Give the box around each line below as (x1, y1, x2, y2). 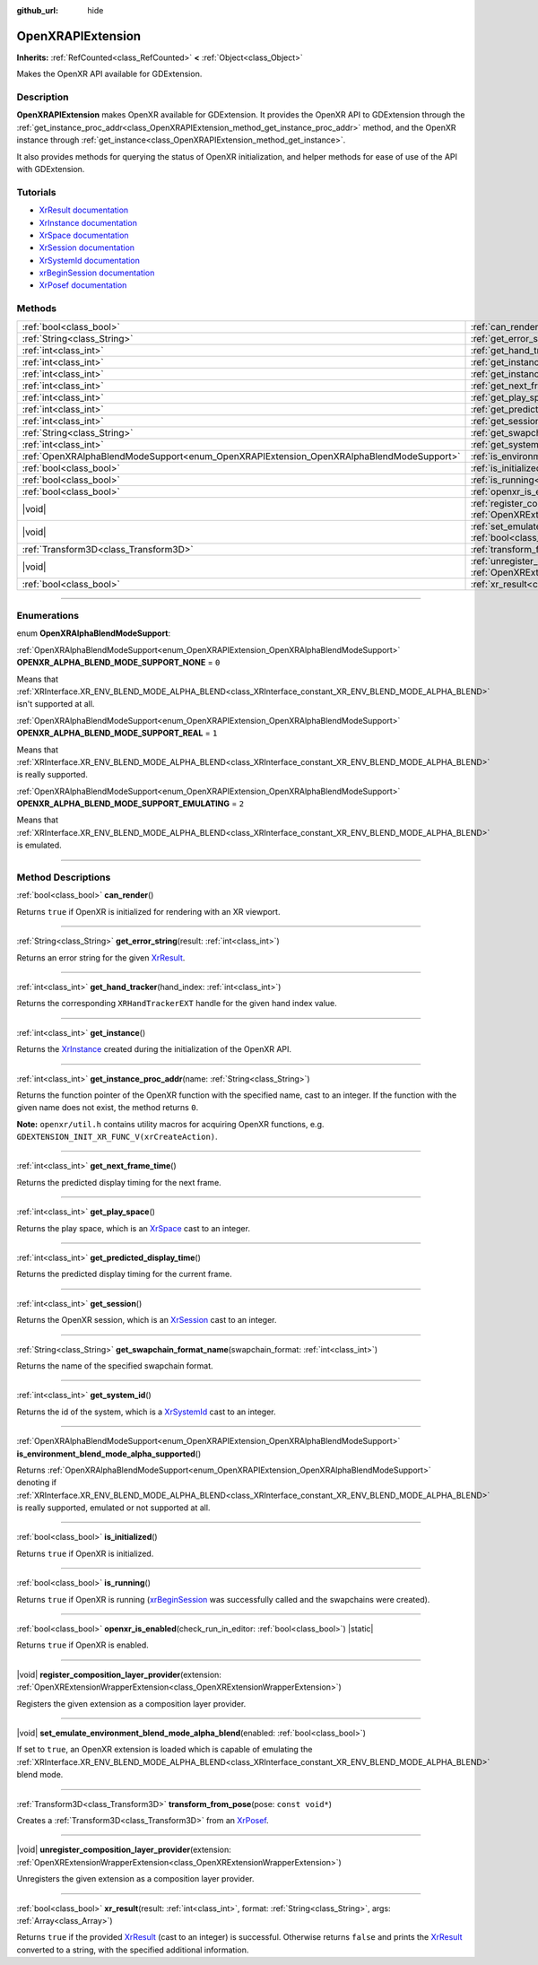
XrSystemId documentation (39, 255, 141, 265)
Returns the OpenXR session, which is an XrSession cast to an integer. (16, 1315, 277, 1326)
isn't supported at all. (16, 699, 95, 709)
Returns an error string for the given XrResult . (16, 952, 186, 963)
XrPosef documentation (39, 280, 127, 291)
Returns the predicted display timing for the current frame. (16, 1269, 232, 1280)
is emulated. (16, 839, 62, 851)
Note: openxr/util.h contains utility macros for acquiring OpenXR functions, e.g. (16, 1118, 325, 1129)
